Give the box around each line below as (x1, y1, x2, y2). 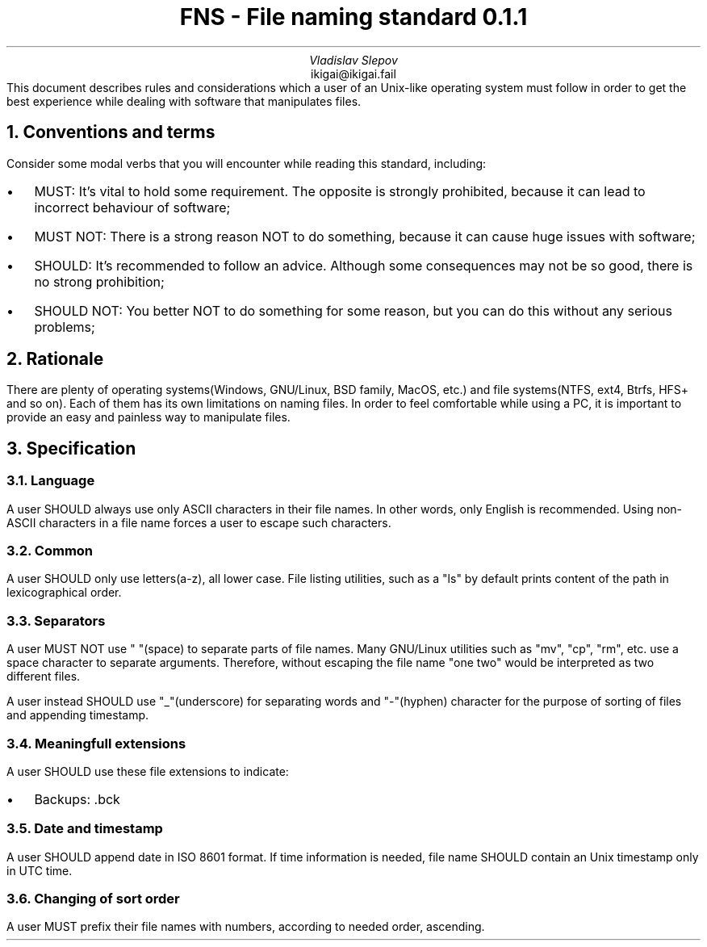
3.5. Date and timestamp (6, 820, 163, 837)
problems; (34, 318, 95, 335)
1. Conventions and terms (6, 122, 215, 143)
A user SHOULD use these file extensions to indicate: (6, 764, 289, 778)
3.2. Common (6, 543, 94, 559)
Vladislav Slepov (309, 52, 398, 67)
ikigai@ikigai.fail (311, 66, 396, 81)
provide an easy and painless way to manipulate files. (6, 410, 291, 425)
